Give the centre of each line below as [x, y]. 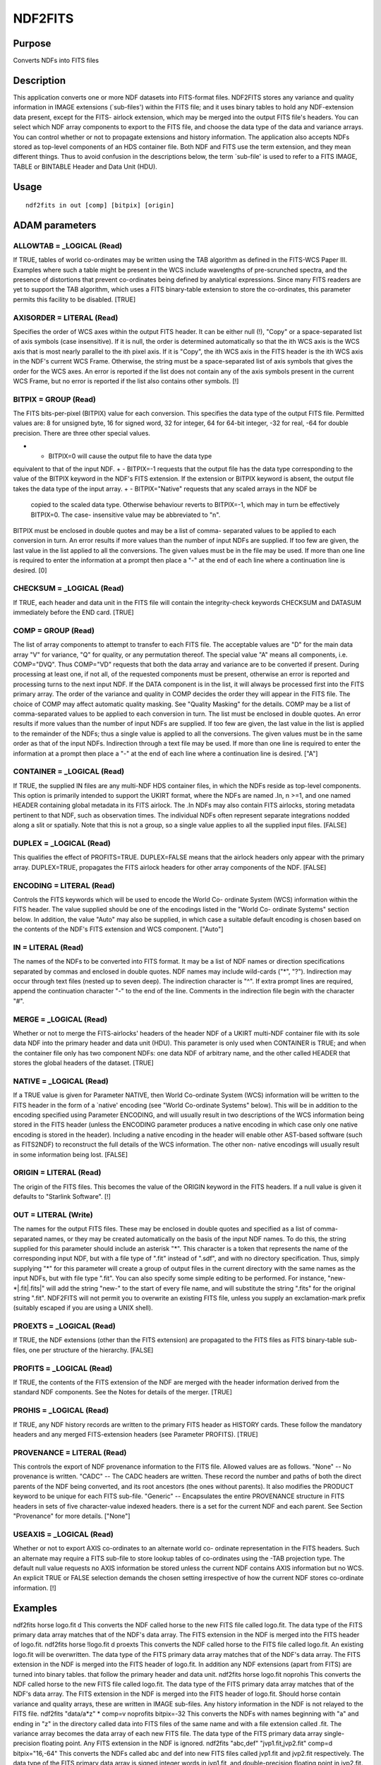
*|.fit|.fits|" [29, 1288]
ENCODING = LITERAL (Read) [64, 885]
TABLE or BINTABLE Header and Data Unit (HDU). [85, 167]
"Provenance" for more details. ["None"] [72, 1516]
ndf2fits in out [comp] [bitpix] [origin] [100, 205]
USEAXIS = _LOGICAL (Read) [64, 1534]
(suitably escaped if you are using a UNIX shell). [83, 1308]
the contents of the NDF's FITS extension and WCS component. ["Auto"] [118, 929]
